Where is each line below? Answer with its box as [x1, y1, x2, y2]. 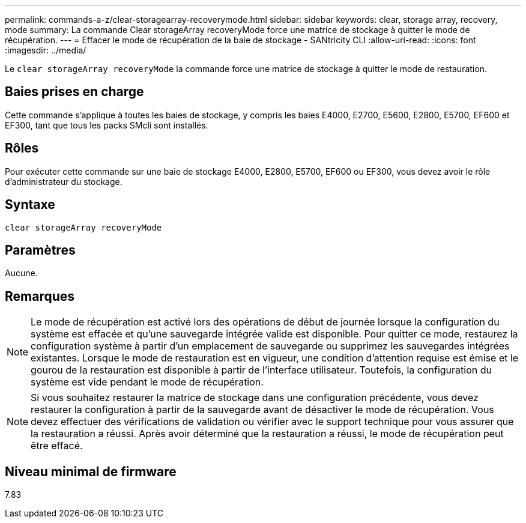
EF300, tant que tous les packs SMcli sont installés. [5, 119, 208, 130]
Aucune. [5, 268, 38, 279]
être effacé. [31, 440, 83, 452]
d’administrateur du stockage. [5, 176, 122, 187]
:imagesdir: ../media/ [5, 45, 86, 55]
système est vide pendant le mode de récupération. [31, 376, 264, 388]
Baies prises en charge [5, 84, 144, 100]
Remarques [5, 288, 75, 304]
